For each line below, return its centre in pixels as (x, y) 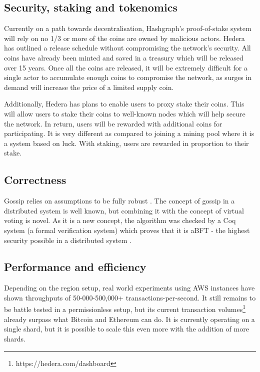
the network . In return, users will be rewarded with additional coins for (113, 123)
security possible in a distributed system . (68, 240)
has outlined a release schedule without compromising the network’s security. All (127, 48)
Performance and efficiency (75, 267)
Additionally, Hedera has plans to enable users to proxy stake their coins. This (124, 104)
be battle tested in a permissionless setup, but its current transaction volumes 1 (125, 308)
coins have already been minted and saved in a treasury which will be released (124, 57)
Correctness (35, 180)
